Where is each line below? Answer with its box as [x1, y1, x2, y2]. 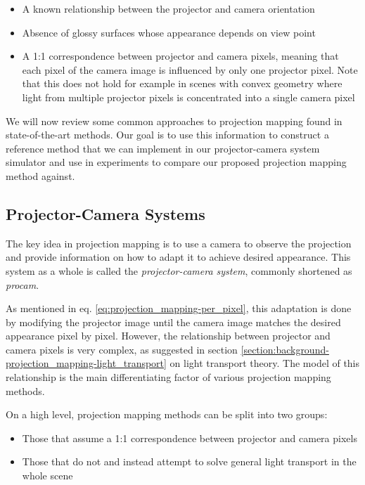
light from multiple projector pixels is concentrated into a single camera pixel [22, 89, 355, 104]
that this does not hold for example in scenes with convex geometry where [22, 76, 342, 91]
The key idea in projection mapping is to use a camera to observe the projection [6, 235, 352, 250]
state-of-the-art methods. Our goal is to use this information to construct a [6, 127, 329, 142]
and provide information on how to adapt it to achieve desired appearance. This [6, 250, 351, 264]
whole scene [22, 468, 73, 483]
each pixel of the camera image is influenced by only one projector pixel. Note [22, 62, 358, 77]
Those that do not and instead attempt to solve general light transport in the [22, 454, 357, 469]
